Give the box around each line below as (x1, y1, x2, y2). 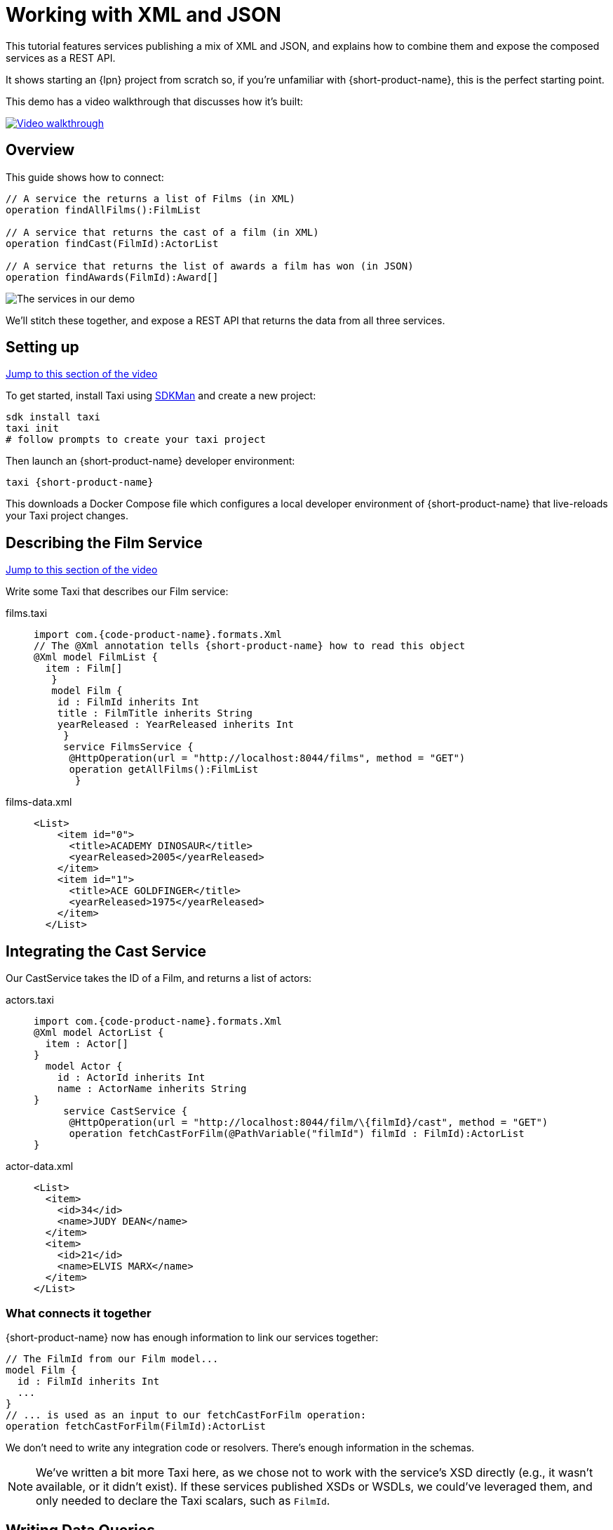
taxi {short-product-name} (6, 477, 154, 488)
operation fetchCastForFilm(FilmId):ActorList (6, 1420, 266, 1432)
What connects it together (6, 1305, 151, 1320)
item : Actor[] (45, 1038, 128, 1050)
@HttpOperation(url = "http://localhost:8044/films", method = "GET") (69, 752, 466, 764)
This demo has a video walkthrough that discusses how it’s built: (6, 95, 303, 107)
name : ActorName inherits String (57, 1083, 247, 1095)
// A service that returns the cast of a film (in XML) (6, 226, 319, 238)
